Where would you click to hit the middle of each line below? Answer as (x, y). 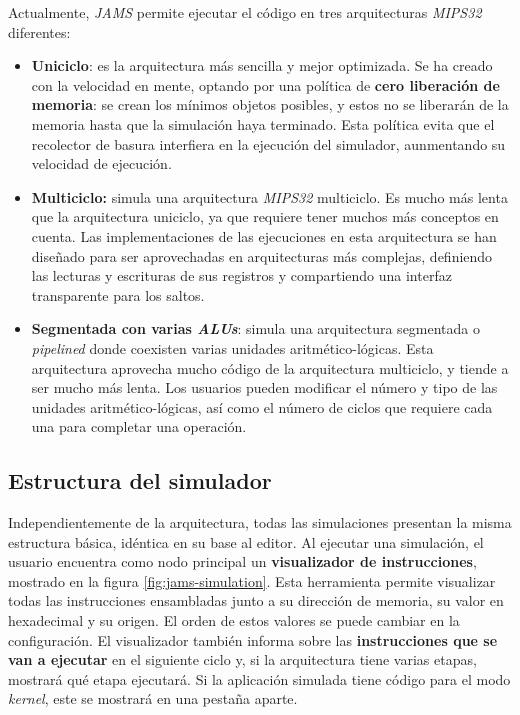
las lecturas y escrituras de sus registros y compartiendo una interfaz (241, 275)
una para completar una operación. (139, 426)
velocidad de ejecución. (101, 163)
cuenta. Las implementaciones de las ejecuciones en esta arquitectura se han (264, 235)
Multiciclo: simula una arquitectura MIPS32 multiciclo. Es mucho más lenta (269, 196)
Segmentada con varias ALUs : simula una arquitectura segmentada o (256, 328)
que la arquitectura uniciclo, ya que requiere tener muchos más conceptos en (265, 216)
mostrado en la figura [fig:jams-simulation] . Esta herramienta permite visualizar (252, 580)
